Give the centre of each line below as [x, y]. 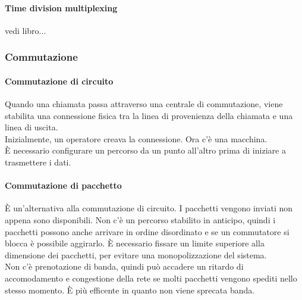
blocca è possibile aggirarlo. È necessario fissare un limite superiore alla [135, 243]
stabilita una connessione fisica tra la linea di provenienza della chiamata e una [149, 115]
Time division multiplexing [61, 7]
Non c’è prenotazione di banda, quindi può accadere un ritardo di [124, 266]
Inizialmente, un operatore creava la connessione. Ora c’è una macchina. [136, 138]
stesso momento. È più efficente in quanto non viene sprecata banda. [130, 290]
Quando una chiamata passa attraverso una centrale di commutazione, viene [144, 104]
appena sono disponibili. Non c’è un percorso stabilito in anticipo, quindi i [140, 219]
